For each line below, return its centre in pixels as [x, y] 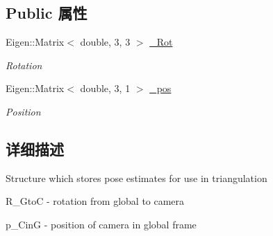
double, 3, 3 [105, 42]
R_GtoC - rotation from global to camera [95, 201]
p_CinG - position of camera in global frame [101, 224]
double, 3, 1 [105, 88]
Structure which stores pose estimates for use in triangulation [136, 178]
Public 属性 [47, 13]
